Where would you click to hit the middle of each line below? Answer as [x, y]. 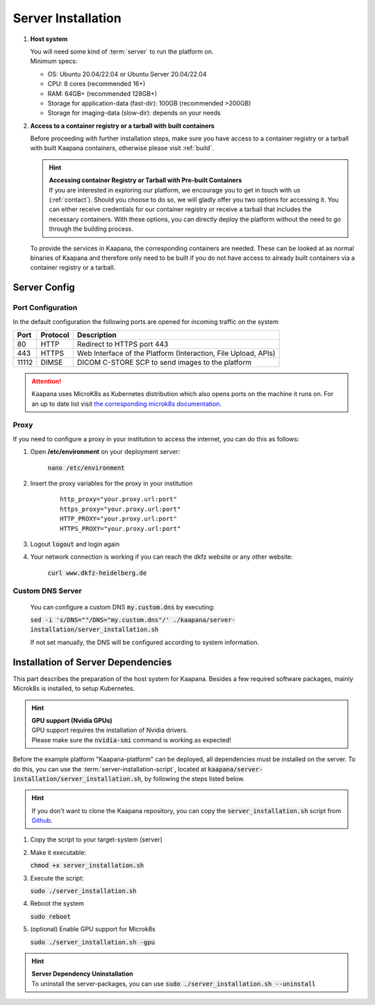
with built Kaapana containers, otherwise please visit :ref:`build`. [122, 148]
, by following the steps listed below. [193, 778]
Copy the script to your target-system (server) [96, 840]
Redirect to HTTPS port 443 [123, 344]
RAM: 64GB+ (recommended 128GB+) [102, 93]
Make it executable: [58, 852]
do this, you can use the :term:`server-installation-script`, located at [109, 769]
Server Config [44, 287]
